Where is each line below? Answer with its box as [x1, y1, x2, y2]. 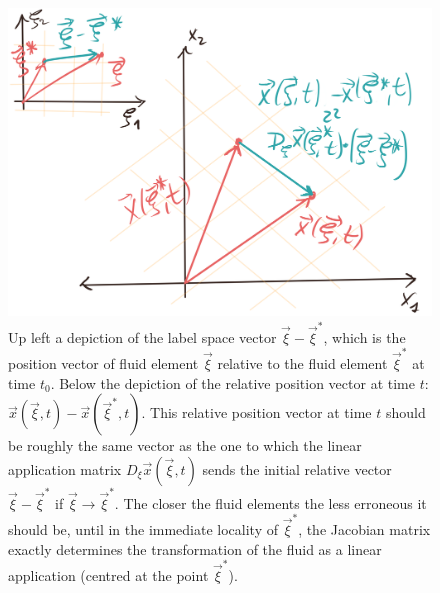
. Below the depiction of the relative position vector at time [50, 372, 415, 393]
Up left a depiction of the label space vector [8, 326, 277, 347]
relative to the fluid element [217, 353, 388, 374]
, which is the [323, 326, 406, 347]
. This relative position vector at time [141, 402, 372, 423]
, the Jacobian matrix [298, 518, 431, 539]
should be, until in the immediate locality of [8, 518, 278, 539]
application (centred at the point [8, 564, 209, 585]
